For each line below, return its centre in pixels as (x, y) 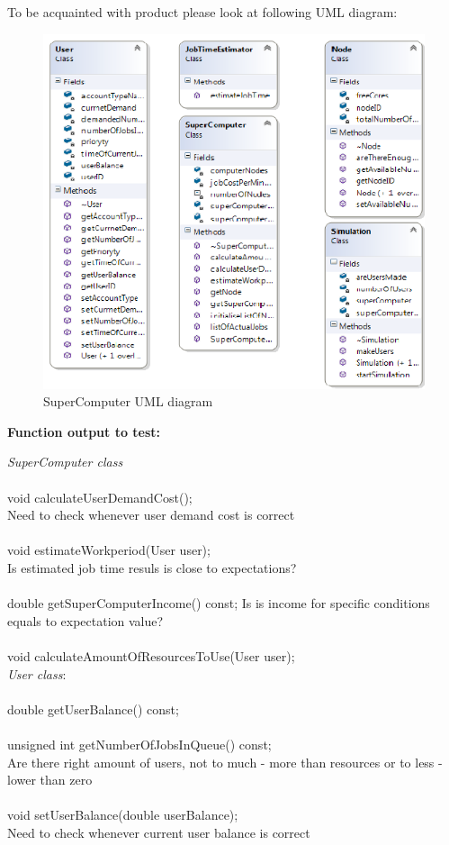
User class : (37, 673)
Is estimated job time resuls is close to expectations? (152, 567)
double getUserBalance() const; (93, 709)
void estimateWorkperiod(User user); (109, 550)
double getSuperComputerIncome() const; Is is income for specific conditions (219, 603)
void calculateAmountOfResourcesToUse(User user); (151, 655)
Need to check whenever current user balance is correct (159, 832)
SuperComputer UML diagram (128, 401)
